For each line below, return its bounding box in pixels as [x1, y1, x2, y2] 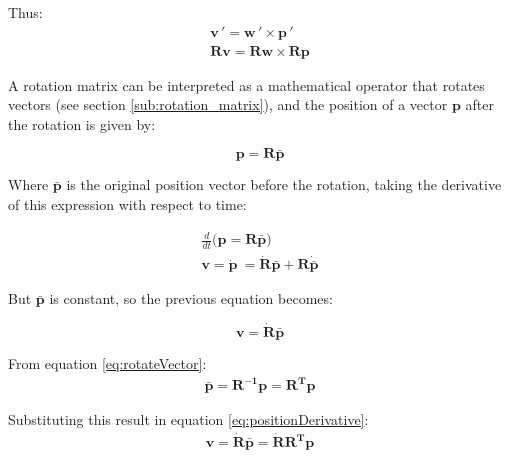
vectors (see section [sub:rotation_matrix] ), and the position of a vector [8, 94, 448, 115]
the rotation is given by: [8, 113, 156, 134]
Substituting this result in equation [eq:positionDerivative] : [8, 409, 369, 430]
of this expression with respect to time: [8, 194, 247, 215]
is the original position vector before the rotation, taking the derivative [66, 174, 502, 195]
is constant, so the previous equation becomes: [49, 288, 333, 309]
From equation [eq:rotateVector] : [8, 353, 207, 374]
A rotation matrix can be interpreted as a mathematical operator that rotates [8, 74, 485, 95]
